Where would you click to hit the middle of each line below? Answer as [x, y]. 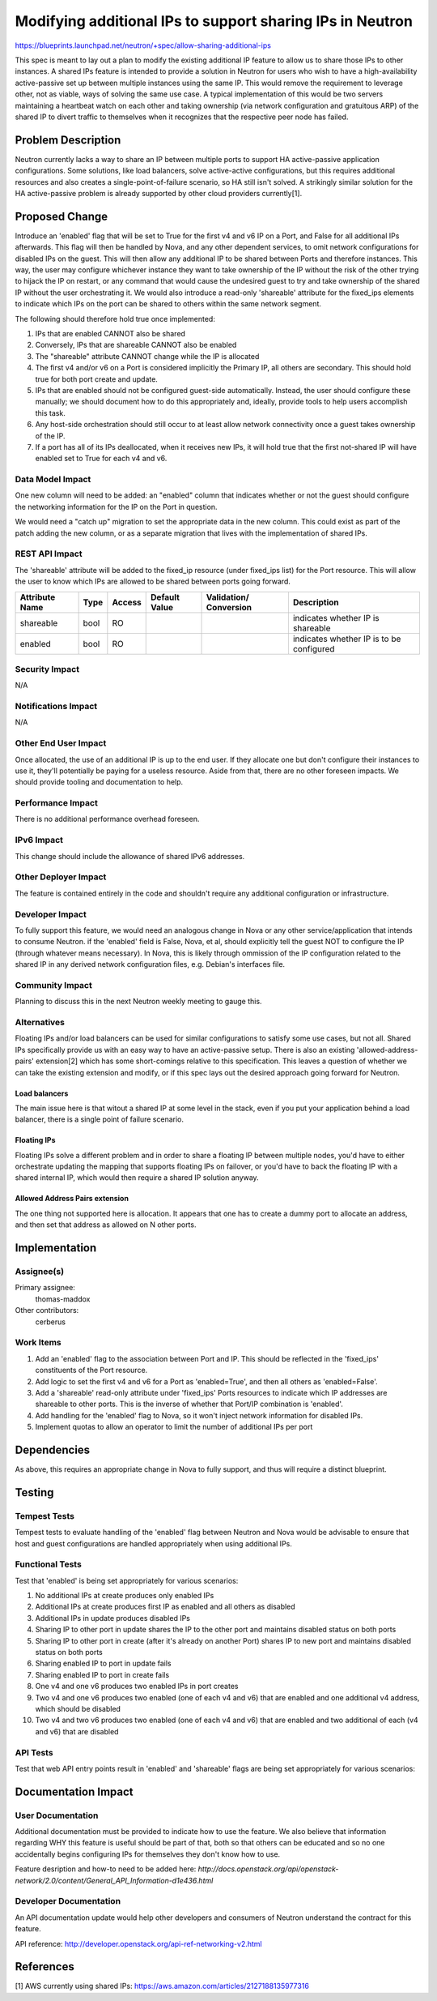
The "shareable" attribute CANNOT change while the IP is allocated [147, 356]
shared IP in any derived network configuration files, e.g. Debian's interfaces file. [150, 964]
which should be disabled [78, 1708]
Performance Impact [57, 803]
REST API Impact [49, 554]
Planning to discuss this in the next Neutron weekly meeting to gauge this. [138, 1002]
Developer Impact [51, 914]
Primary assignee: [45, 1288]
